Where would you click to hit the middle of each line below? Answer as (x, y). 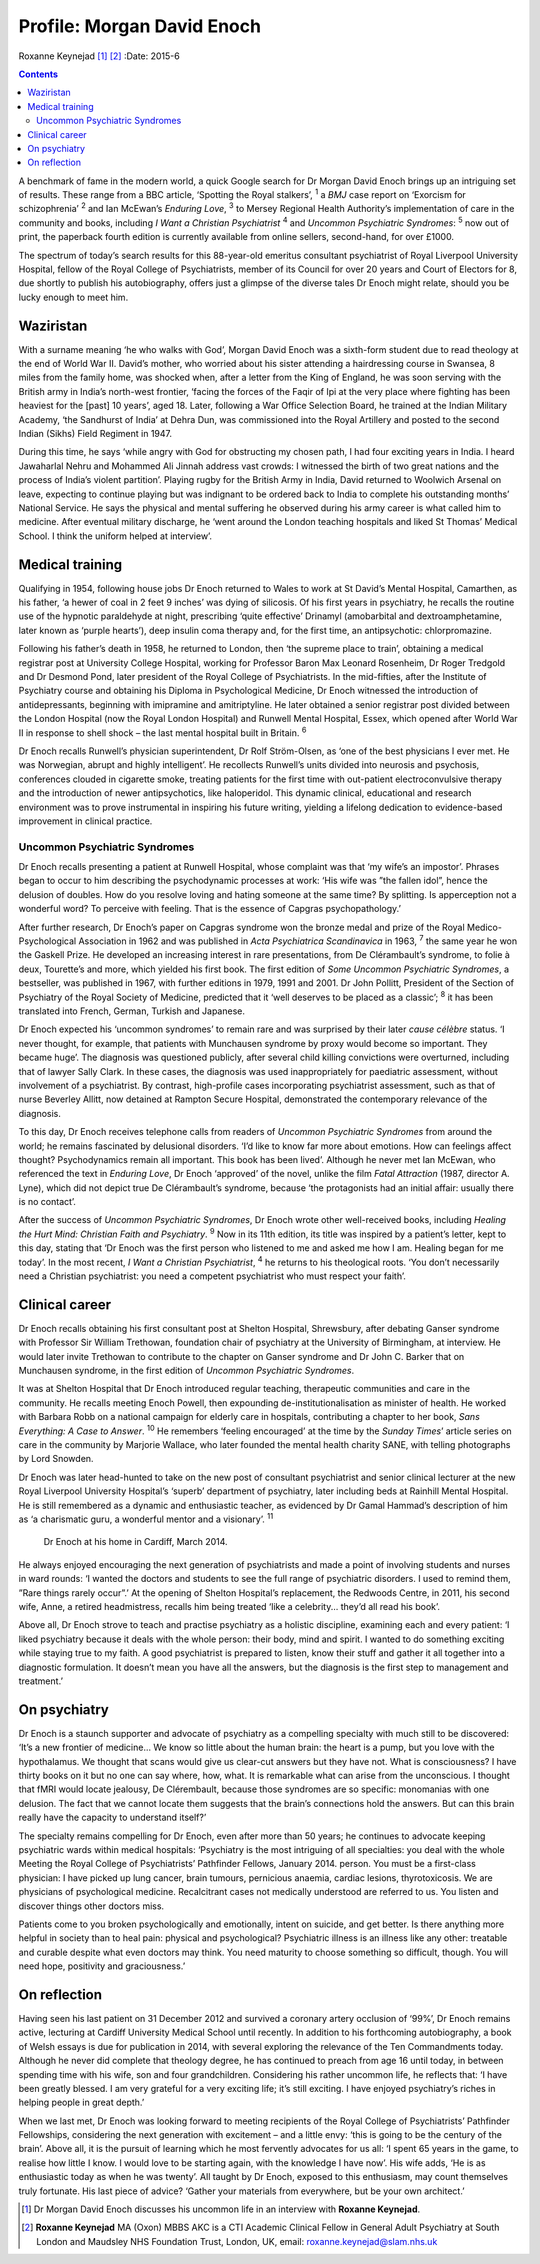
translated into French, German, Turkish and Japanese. (131, 1011)
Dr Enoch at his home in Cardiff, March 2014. (136, 1542)
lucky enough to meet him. (73, 297)
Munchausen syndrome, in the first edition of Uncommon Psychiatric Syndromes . (186, 1371)
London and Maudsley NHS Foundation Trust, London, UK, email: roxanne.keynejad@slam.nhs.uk (237, 2241)
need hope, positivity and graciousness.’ (102, 1966)
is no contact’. (47, 1202)
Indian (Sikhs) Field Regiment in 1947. (95, 434)
